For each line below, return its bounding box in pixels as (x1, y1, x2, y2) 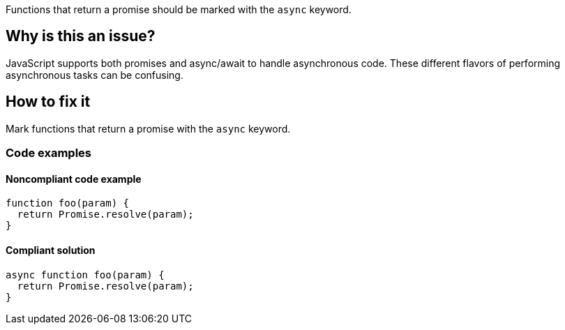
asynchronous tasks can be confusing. (6, 68, 183, 81)
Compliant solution (6, 243, 96, 256)
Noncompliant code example (6, 172, 142, 185)
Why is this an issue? (6, 27, 156, 45)
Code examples (6, 146, 92, 160)
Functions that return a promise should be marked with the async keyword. (6, 3, 352, 15)
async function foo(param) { (6, 269, 165, 280)
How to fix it (6, 93, 91, 111)
